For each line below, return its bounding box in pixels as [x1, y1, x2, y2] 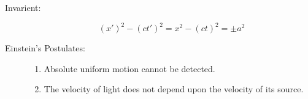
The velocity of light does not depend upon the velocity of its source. [44, 82, 304, 95]
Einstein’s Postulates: [5, 42, 85, 54]
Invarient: [5, 1, 41, 13]
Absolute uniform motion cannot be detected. [44, 62, 215, 75]
